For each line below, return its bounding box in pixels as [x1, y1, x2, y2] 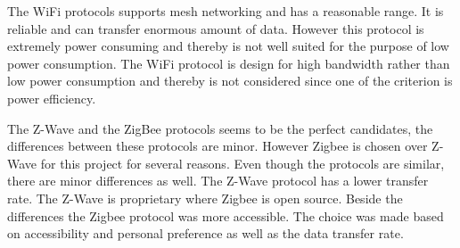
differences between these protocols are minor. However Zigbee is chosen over [7, 136, 428, 155]
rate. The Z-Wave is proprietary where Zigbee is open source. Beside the [7, 188, 403, 207]
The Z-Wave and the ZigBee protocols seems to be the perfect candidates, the [7, 119, 433, 137]
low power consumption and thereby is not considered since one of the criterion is [7, 71, 453, 90]
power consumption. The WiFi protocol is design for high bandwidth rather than [7, 54, 450, 72]
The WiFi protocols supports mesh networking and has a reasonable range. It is [7, 2, 444, 20]
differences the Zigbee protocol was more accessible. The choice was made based [7, 206, 444, 225]
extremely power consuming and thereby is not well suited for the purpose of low [7, 37, 449, 55]
